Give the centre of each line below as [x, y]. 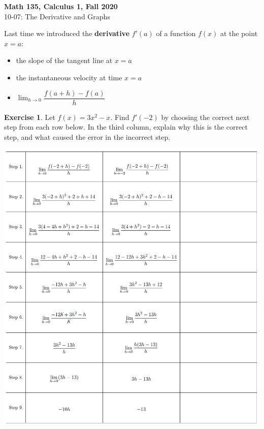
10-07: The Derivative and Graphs [57, 16]
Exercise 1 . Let [30, 117]
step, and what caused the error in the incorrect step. [87, 136]
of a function [176, 33]
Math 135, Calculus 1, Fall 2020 [61, 6]
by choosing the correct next [205, 117]
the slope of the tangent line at [64, 60]
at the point [239, 33]
